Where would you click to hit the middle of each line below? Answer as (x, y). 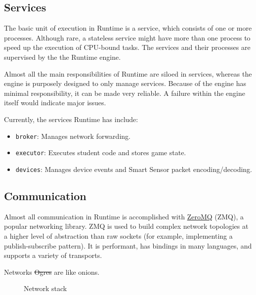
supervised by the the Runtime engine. (63, 57)
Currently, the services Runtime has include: (71, 119)
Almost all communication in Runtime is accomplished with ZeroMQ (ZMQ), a (124, 216)
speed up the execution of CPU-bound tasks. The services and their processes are (127, 47)
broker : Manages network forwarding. (73, 136)
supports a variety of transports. (53, 255)
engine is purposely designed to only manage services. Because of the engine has (125, 83)
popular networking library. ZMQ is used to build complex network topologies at (126, 226)
